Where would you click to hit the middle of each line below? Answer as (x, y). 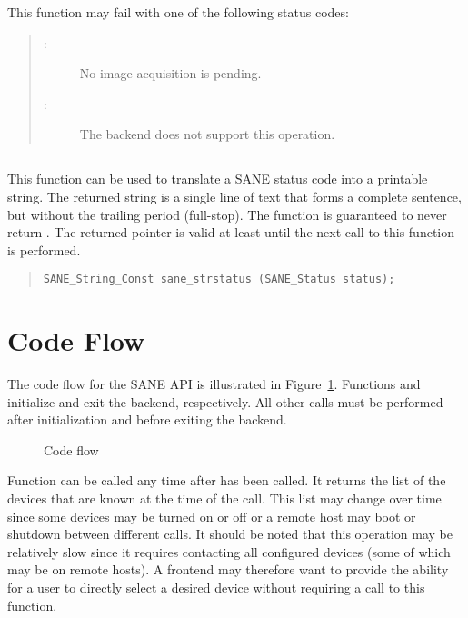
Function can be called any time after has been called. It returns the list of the (227, 480)
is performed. (44, 249)
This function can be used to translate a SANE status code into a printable (218, 179)
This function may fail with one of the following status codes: (178, 12)
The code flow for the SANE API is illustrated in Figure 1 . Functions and (214, 384)
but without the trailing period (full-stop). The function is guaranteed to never (227, 214)
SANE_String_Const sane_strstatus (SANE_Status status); (219, 279)
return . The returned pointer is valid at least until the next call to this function (231, 232)
